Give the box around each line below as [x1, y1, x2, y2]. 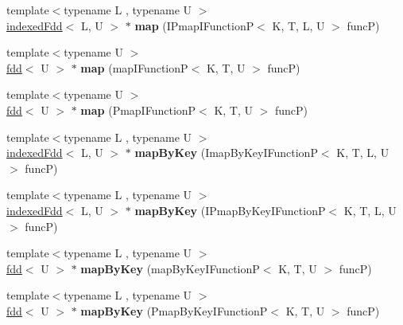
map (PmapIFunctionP [80, 101, 196, 118]
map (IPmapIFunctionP [134, 17, 254, 33]
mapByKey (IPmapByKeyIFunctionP [134, 202, 326, 218]
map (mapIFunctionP [80, 59, 188, 76]
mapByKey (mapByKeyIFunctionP [80, 260, 260, 276]
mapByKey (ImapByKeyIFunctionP [134, 144, 318, 161]
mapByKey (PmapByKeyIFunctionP [80, 302, 268, 319]
